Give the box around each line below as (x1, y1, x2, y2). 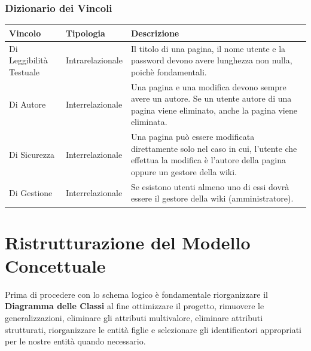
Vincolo (9, 26, 41, 39)
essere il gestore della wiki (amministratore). (130, 192, 294, 205)
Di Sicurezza (9, 148, 55, 160)
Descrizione (130, 26, 179, 39)
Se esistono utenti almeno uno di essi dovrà (130, 180, 289, 193)
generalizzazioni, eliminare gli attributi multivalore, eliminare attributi (5, 312, 263, 324)
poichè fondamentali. (130, 65, 207, 78)
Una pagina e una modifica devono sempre (130, 80, 286, 93)
